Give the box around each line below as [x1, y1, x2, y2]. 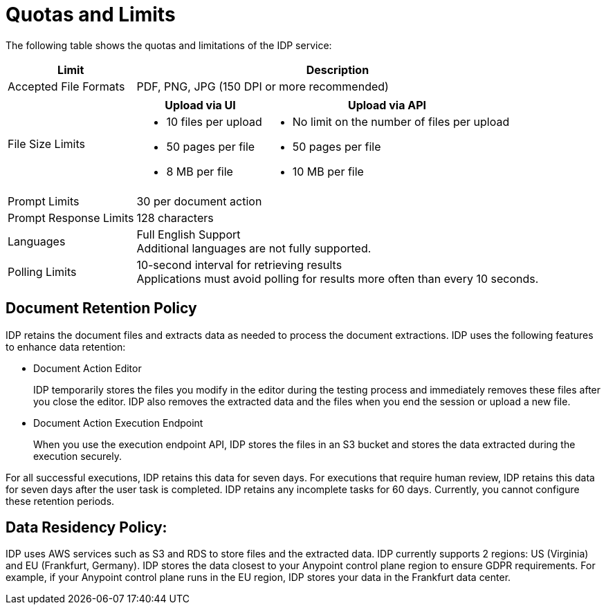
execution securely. [33, 450, 122, 462]
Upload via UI [165, 98, 236, 112]
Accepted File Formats [8, 79, 125, 93]
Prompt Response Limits [8, 210, 134, 225]
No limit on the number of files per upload [292, 114, 510, 129]
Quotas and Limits [6, 3, 176, 26]
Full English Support [136, 227, 241, 241]
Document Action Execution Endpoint [33, 416, 203, 429]
